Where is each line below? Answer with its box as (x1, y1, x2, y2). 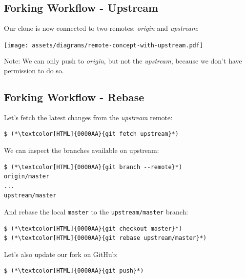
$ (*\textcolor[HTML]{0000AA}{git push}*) (4, 267, 144, 275)
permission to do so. (4, 65, 64, 76)
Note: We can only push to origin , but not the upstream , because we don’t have (4, 56, 242, 66)
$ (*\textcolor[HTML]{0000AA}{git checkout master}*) (4, 225, 183, 232)
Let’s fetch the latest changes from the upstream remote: (4, 112, 173, 122)
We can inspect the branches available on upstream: (4, 145, 159, 155)
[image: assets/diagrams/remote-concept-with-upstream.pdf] (4, 42, 204, 49)
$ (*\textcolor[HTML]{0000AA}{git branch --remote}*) (4, 163, 183, 171)
